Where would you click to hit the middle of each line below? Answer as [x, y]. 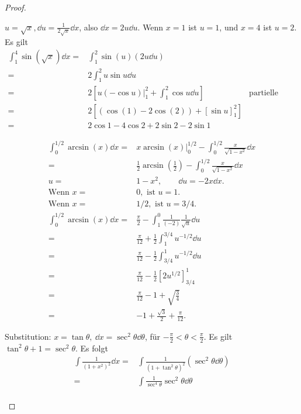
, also [89, 27]
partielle [264, 93]
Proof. [15, 7]
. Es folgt [92, 348]
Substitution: [28, 336]
